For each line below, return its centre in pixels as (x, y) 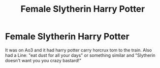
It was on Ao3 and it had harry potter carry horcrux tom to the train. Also (79, 50)
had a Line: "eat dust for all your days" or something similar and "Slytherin (80, 55)
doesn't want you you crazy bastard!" (43, 60)
